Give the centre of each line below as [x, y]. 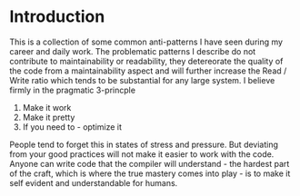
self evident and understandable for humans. [94, 182]
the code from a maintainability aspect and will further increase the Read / [148, 71]
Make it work [47, 107]
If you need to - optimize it [72, 127]
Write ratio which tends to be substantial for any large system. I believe [142, 80]
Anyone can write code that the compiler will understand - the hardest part [150, 163]
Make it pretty [49, 117]
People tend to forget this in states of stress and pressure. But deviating [144, 144]
